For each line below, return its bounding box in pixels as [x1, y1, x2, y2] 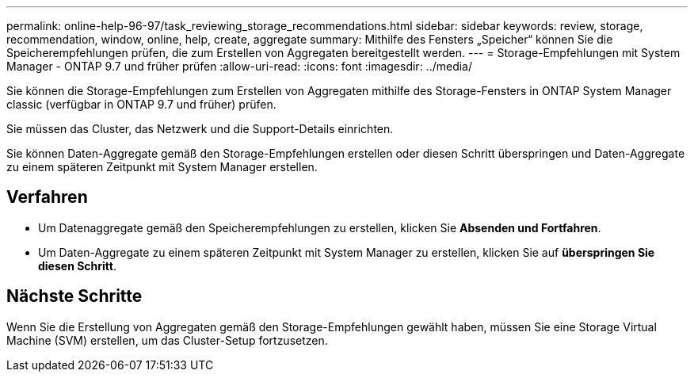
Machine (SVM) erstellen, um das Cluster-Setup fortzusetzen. [6, 333, 328, 347]
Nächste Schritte [6, 286, 143, 307]
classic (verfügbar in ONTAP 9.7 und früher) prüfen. [6, 97, 276, 111]
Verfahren [6, 187, 88, 208]
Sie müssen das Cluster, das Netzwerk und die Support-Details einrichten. [6, 122, 394, 136]
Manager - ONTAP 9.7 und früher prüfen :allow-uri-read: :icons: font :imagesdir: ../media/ [6, 59, 473, 73]
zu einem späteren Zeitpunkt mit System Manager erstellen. [6, 160, 318, 174]
